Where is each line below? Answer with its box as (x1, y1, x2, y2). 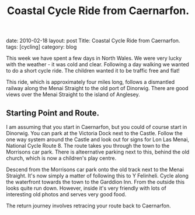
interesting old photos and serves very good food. (6, 191, 127, 197)
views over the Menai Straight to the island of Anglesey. (6, 91, 140, 98)
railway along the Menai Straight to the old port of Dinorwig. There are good (6, 85, 189, 92)
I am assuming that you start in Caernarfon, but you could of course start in (6, 124, 187, 130)
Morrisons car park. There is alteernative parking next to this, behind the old (6, 148, 190, 155)
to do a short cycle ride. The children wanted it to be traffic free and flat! (6, 67, 180, 74)
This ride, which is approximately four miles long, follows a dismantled (6, 79, 175, 86)
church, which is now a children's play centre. (6, 155, 117, 162)
